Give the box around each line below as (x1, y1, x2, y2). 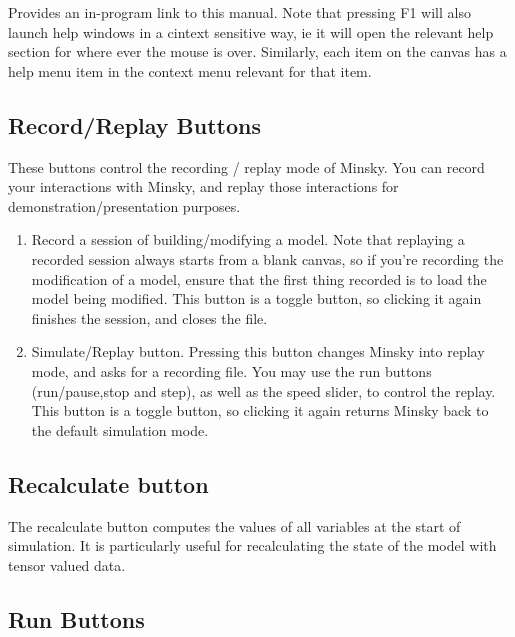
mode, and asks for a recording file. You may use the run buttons (31, 360, 432, 381)
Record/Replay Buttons (8, 109, 262, 140)
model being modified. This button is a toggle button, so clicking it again (31, 288, 482, 309)
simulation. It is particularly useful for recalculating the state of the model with (8, 535, 497, 556)
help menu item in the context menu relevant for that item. (8, 60, 372, 81)
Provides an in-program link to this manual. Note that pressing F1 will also (8, 2, 471, 22)
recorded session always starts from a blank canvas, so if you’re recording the (31, 248, 504, 269)
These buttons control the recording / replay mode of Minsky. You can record (8, 156, 485, 177)
